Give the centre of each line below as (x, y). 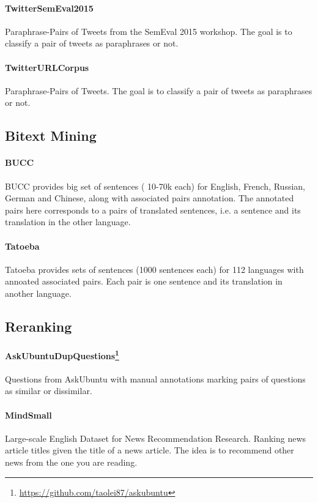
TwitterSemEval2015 (49, 8)
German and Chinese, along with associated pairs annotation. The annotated (150, 198)
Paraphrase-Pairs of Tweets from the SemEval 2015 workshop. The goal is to (149, 31)
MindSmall (28, 415)
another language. (38, 293)
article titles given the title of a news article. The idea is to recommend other (150, 450)
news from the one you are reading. (71, 462)
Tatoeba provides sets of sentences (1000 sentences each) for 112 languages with (154, 269)
